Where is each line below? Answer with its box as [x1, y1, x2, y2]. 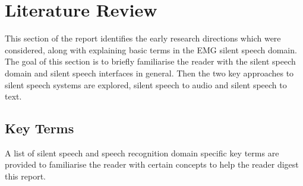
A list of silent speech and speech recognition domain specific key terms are [5, 146, 279, 159]
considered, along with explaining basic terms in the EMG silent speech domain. [5, 43, 297, 56]
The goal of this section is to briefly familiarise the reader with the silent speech [5, 55, 296, 68]
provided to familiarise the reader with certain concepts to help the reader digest [5, 158, 299, 171]
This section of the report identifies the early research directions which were [5, 32, 281, 44]
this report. [5, 170, 46, 182]
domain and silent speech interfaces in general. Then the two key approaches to [5, 66, 294, 79]
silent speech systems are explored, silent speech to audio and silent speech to [5, 78, 287, 91]
